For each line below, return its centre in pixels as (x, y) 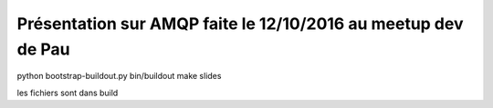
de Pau (43, 49)
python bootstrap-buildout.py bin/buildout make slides (119, 76)
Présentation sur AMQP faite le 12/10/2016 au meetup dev (240, 24)
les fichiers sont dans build (68, 93)
